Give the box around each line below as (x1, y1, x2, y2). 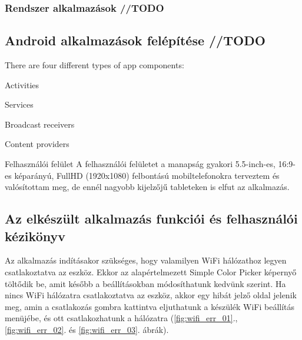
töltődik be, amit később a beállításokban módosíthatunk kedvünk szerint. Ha (5, 277, 286, 289)
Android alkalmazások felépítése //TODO (5, 31, 266, 49)
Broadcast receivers (5, 118, 75, 130)
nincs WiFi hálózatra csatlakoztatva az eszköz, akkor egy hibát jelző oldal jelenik (5, 289, 297, 301)
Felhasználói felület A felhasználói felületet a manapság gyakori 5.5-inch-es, (5, 158, 276, 170)
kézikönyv (5, 226, 65, 245)
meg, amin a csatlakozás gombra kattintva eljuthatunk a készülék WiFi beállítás (5, 300, 295, 312)
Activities (5, 78, 39, 91)
